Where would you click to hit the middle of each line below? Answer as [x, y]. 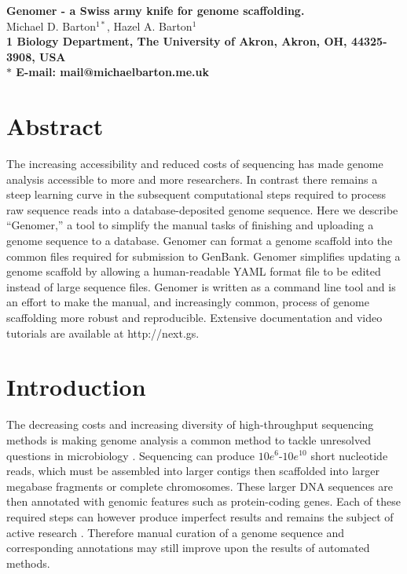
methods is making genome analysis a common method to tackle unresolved [189, 439]
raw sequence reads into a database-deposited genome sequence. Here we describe [202, 209]
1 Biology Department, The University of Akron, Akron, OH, [177, 41]
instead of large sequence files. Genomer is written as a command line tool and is [201, 286]
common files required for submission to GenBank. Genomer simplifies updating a [203, 256]
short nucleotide [349, 455]
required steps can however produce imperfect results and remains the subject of [200, 516]
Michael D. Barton [51, 26]
